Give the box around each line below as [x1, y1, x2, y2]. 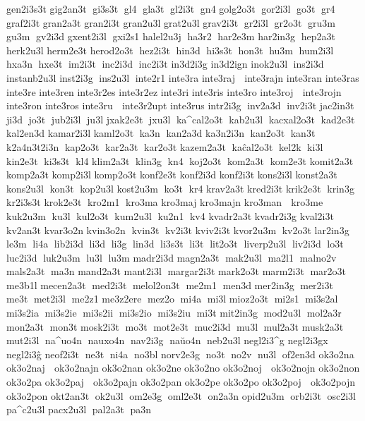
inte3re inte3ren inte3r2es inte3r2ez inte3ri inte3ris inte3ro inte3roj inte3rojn [6, 84, 342, 99]
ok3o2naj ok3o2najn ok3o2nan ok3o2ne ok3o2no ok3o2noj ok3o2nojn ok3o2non [6, 360, 360, 375]
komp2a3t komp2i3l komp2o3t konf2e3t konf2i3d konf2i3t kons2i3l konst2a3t [6, 167, 337, 182]
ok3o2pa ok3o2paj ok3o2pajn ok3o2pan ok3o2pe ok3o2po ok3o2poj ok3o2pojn [6, 374, 356, 389]
